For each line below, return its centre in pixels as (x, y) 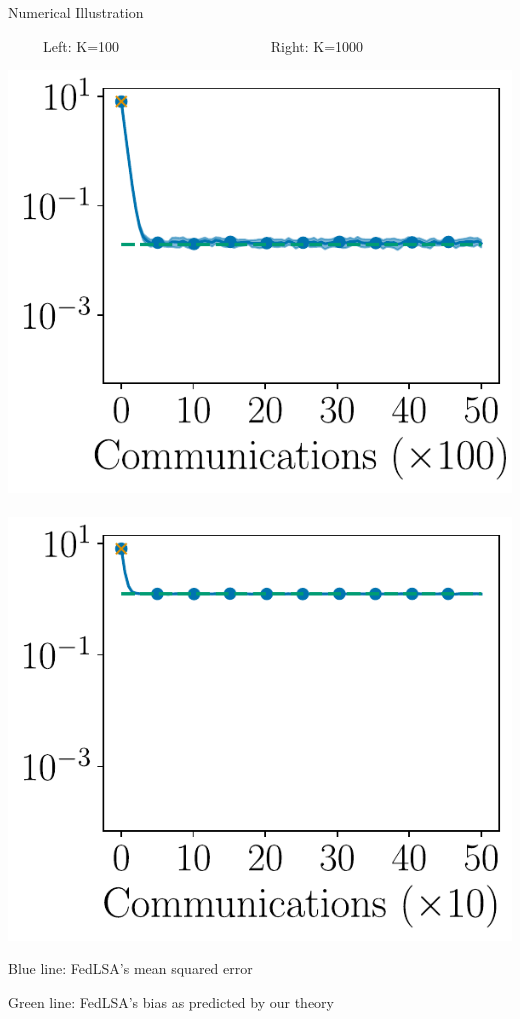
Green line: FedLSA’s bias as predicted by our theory (171, 1001)
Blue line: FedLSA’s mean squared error (130, 968)
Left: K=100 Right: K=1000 (203, 45)
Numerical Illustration (76, 12)
